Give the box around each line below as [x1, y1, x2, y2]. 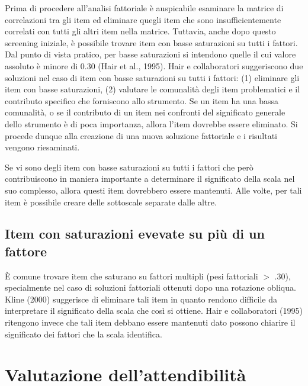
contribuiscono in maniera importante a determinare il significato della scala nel [5, 172, 295, 185]
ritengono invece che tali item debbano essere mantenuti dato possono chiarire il [5, 316, 296, 329]
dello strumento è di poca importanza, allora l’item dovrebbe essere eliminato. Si [5, 117, 298, 130]
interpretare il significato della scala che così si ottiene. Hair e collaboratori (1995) [5, 304, 303, 317]
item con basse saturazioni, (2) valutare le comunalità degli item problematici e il [5, 83, 300, 95]
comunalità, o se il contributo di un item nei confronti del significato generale [5, 106, 285, 118]
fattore [5, 242, 47, 260]
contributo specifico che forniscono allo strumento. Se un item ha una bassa [5, 94, 279, 107]
